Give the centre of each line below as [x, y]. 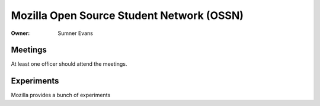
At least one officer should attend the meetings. [69, 64]
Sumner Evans [75, 33]
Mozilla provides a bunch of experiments [61, 95]
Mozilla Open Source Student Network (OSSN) [127, 15]
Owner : [20, 33]
